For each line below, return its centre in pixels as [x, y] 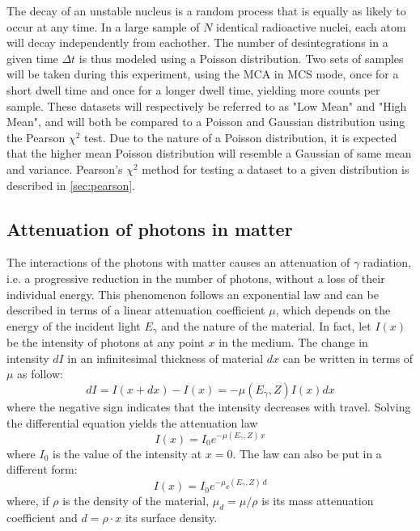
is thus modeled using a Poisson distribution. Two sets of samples [241, 58]
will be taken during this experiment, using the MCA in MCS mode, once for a [203, 74]
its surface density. [171, 517]
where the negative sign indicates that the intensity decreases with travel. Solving [209, 406]
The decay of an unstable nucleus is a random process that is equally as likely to [206, 11]
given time [32, 58]
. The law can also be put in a [307, 453]
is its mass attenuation [318, 501]
